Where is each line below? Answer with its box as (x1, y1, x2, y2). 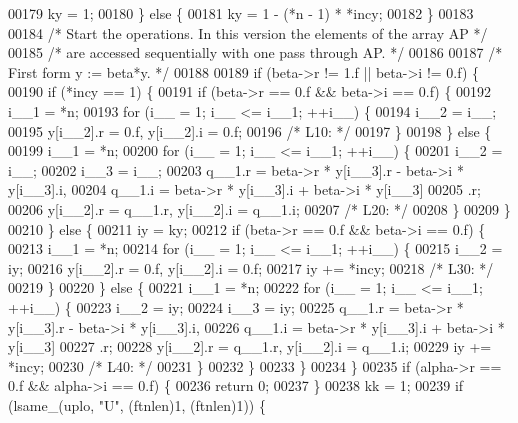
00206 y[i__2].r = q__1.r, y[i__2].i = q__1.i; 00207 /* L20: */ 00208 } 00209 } (8, 198, 511, 219)
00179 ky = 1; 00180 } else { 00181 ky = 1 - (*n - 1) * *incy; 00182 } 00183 (8, 3, 474, 23)
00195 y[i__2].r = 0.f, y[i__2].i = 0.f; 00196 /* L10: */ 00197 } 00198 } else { (8, 120, 492, 141)
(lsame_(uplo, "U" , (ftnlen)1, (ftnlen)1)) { (8, 394, 266, 415)
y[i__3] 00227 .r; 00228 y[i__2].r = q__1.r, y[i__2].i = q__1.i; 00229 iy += (8, 336, 492, 357)
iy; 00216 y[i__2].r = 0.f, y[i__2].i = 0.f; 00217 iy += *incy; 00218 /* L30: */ (8, 257, 494, 278)
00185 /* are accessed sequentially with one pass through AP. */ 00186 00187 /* (8, 42, 503, 63)
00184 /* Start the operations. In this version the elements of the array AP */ (8, 22, 488, 43)
